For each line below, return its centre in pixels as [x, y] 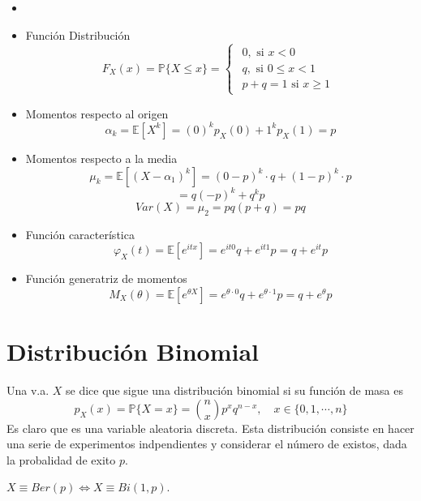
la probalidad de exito [61, 459]
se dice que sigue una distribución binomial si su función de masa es [234, 390]
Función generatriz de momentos [106, 278]
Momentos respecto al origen [97, 113]
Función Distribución [78, 34]
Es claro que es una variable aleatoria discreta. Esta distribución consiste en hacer [210, 428]
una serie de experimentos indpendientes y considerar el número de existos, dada [207, 444]
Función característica [80, 234]
